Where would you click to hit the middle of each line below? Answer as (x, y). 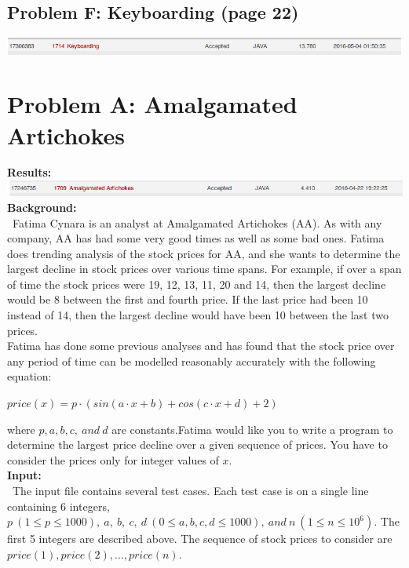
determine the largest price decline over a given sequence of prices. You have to (197, 444)
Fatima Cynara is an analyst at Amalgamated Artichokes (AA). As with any (197, 222)
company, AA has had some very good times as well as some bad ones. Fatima (196, 238)
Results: (29, 172)
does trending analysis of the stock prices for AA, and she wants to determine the (204, 253)
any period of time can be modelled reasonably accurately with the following (192, 360)
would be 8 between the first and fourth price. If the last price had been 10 (188, 299)
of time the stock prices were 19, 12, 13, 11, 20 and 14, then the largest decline (197, 284)
